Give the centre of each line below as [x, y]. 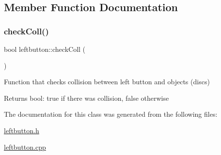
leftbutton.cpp [25, 147]
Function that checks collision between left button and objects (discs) [107, 82]
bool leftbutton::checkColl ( [45, 49]
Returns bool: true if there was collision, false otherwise [87, 98]
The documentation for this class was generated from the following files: [111, 114]
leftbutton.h [22, 130]
